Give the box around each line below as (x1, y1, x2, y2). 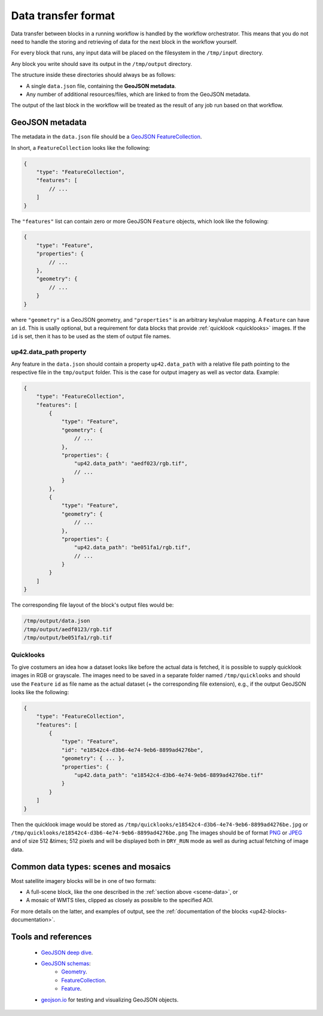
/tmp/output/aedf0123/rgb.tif (23, 626, 112, 632)
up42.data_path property (11, 348, 87, 356)
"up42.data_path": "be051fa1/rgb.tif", (74, 544, 191, 551)
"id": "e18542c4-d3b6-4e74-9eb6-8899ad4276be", (61, 746, 204, 753)
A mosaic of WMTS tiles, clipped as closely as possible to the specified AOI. (26, 897, 214, 904)
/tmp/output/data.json (23, 617, 90, 625)
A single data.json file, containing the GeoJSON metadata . (26, 82, 176, 89)
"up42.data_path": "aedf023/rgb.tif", (74, 460, 188, 467)
